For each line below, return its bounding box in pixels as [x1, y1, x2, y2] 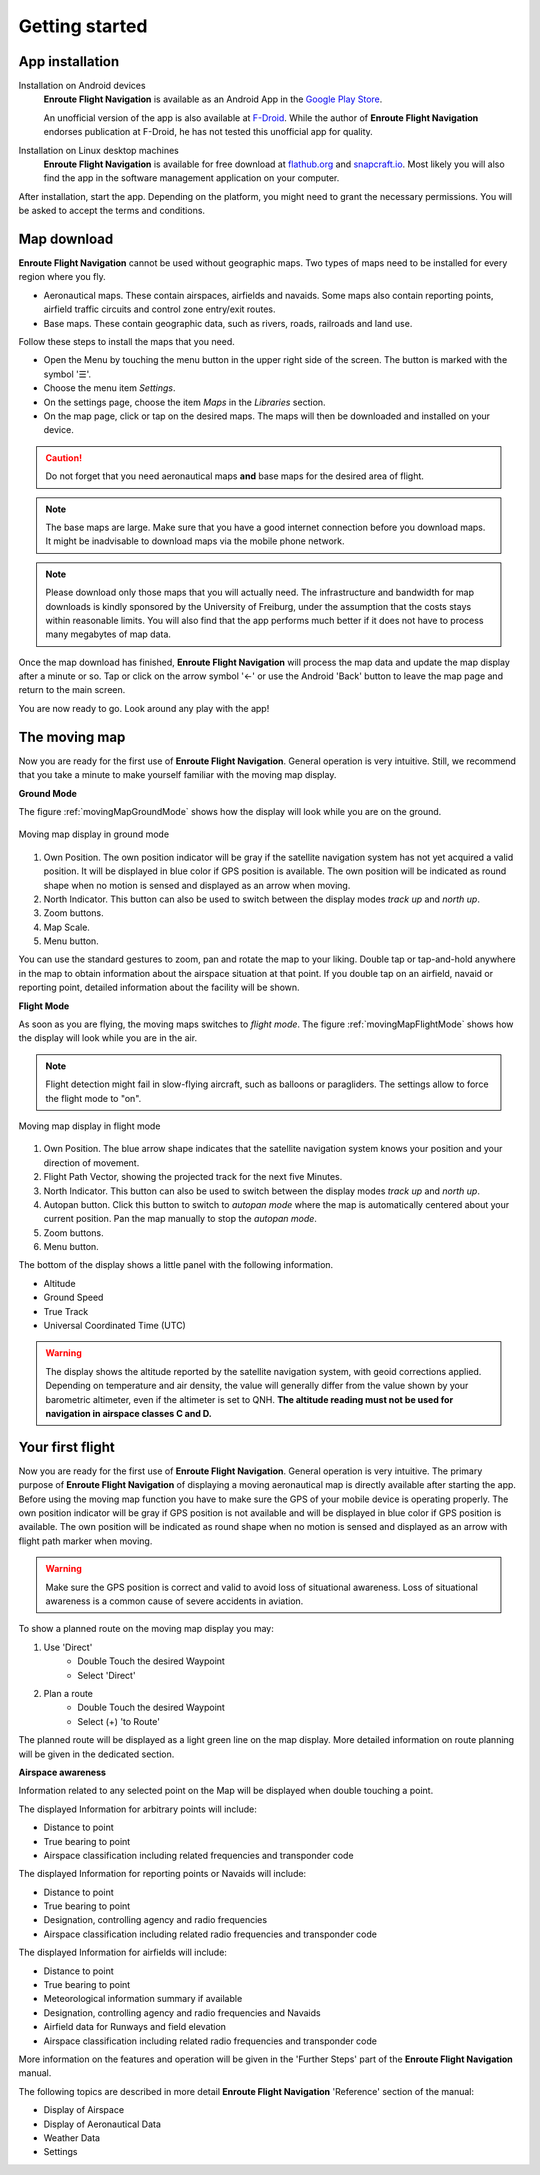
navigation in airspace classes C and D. [45, 1408, 212, 1419]
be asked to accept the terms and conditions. [18, 205, 205, 217]
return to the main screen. [18, 684, 126, 696]
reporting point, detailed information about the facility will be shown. [18, 981, 300, 994]
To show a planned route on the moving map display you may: [18, 1623, 275, 1635]
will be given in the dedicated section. [18, 1748, 175, 1760]
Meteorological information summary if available [43, 1993, 243, 2005]
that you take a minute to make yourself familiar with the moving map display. [18, 769, 337, 781]
